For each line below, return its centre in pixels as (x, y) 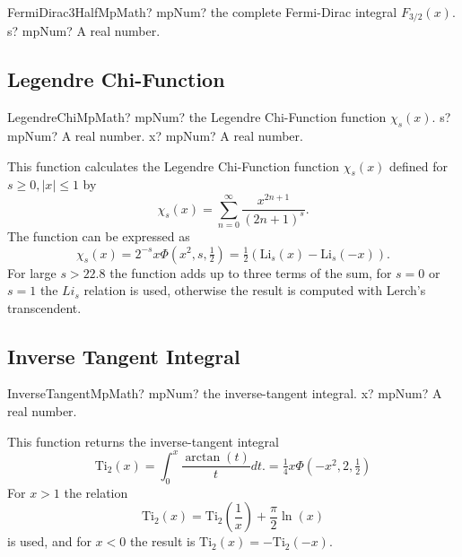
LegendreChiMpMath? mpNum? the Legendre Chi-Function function (197, 117)
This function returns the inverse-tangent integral (143, 441)
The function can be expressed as (99, 235)
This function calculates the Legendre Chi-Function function (174, 165)
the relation (96, 492)
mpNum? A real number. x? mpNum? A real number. (155, 136)
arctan (203, 458)
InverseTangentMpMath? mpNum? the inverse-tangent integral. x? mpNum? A (225, 393)
